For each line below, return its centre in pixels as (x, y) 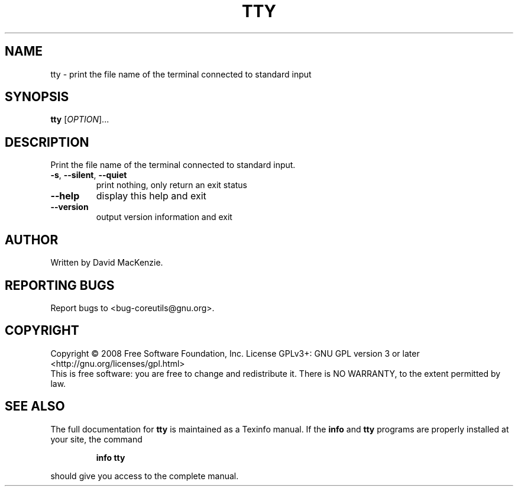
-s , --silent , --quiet (89, 175)
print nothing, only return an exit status (172, 185)
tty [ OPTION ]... (80, 119)
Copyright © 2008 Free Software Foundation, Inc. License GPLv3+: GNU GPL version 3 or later (235, 353)
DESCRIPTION (47, 142)
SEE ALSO (35, 406)
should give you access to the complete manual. (145, 476)
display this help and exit (151, 196)
